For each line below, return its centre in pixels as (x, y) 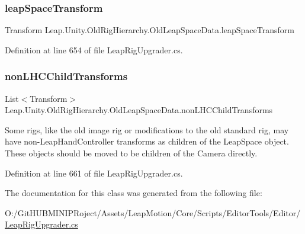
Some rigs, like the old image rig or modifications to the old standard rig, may (147, 129)
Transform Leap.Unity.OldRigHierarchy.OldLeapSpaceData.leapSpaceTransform (150, 30)
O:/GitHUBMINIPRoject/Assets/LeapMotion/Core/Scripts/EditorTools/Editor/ (153, 212)
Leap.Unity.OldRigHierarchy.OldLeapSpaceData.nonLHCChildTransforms (139, 110)
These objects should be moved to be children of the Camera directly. (131, 153)
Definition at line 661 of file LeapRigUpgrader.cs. (94, 173)
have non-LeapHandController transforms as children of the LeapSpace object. (147, 141)
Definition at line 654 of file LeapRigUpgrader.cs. (94, 49)
